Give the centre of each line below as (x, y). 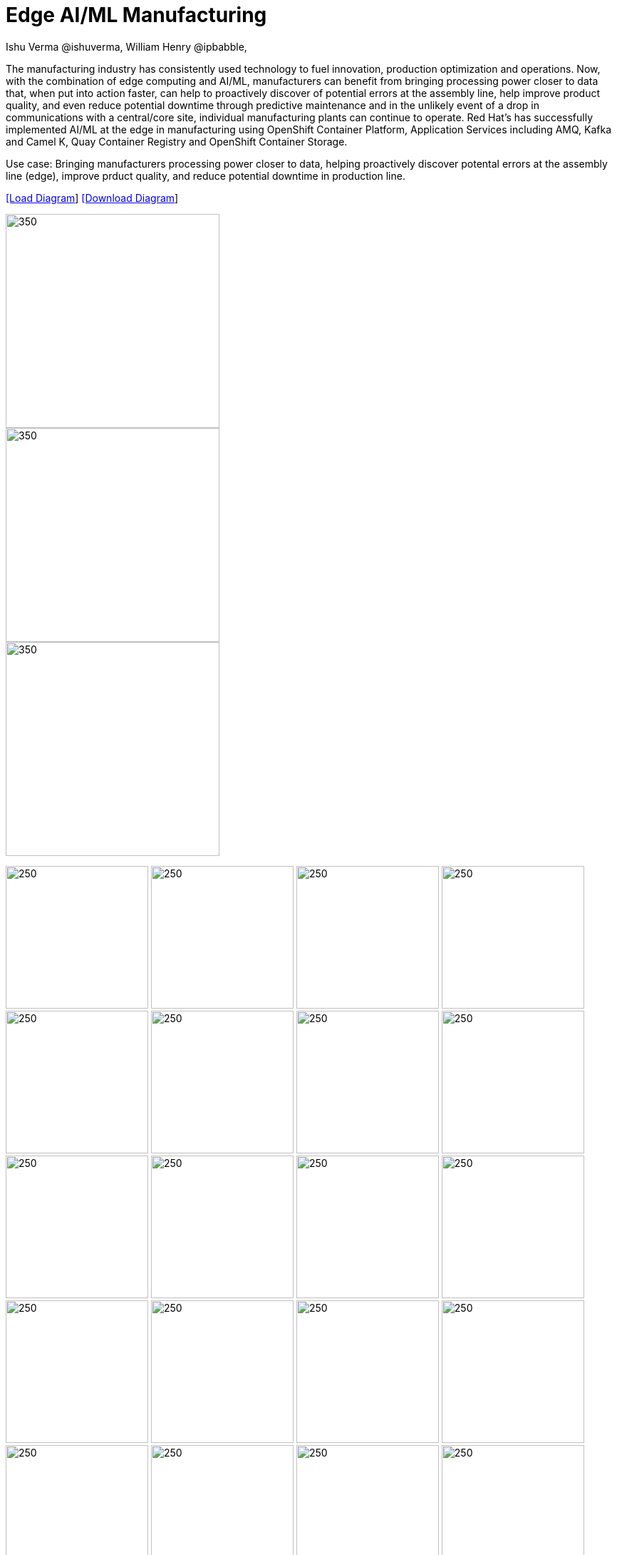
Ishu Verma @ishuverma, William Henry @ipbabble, (126, 46)
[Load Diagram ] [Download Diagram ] (92, 198)
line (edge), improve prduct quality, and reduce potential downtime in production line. (206, 175)
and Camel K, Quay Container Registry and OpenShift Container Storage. (177, 141)
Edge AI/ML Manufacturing (136, 15)
